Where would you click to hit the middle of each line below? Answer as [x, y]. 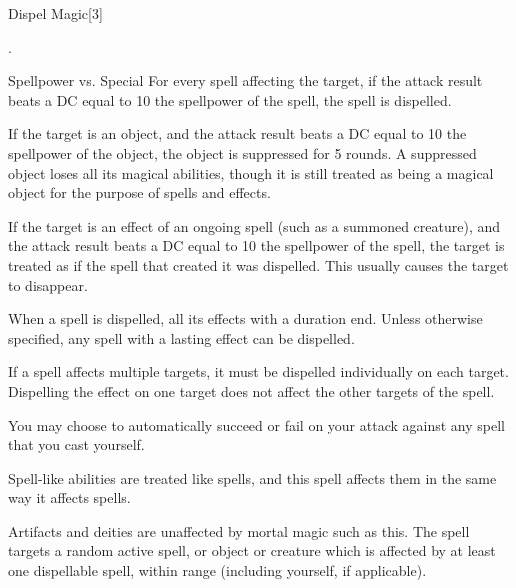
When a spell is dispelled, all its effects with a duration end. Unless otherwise [245, 318]
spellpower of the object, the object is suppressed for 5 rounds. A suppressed [242, 152]
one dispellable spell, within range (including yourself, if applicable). [217, 570]
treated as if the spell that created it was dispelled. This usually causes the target [258, 264]
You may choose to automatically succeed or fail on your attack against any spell [256, 424]
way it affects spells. [69, 497]
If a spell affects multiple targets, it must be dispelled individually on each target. [258, 371]
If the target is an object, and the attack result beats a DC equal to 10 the [237, 133]
